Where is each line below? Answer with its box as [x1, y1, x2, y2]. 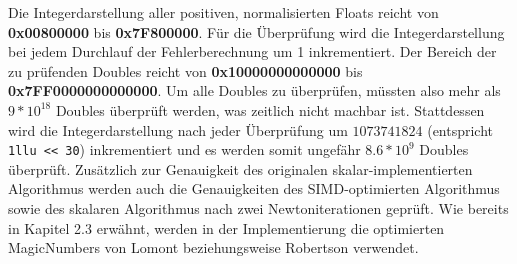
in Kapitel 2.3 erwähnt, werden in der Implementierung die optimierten [8, 217, 445, 238]
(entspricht [427, 119, 494, 140]
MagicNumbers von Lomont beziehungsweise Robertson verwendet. [8, 237, 419, 258]
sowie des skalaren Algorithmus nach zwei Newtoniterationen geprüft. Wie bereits [8, 198, 509, 218]
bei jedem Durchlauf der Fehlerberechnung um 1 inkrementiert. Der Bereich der [8, 41, 497, 62]
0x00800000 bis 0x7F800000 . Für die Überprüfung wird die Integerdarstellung [8, 21, 505, 42]
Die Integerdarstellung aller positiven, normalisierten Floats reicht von [8, 2, 439, 22]
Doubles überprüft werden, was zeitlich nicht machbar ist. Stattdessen [55, 99, 485, 120]
